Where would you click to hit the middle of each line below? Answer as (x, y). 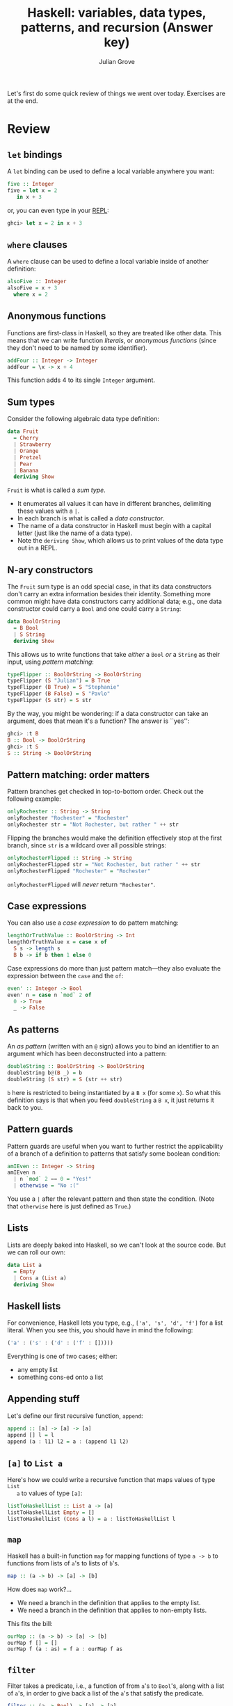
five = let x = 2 (32, 190)
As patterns (33, 1029)
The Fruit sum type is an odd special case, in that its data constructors (110, 587)
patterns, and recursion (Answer (117, 27)
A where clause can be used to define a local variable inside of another (108, 262)
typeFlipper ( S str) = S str (49, 701)
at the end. (23, 101)
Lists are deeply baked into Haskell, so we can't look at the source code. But (116, 1245)
